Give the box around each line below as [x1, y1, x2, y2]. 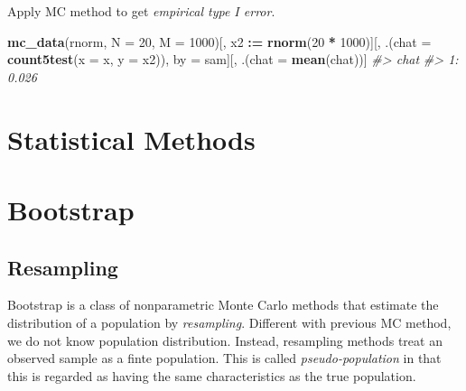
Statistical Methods [7, 120, 256, 157]
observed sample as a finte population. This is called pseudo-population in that [7, 349, 442, 368]
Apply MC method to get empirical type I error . [7, 2, 275, 20]
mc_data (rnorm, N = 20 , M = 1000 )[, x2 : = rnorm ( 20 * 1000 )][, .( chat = [7, 32, 432, 51]
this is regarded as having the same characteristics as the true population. [7, 366, 416, 385]
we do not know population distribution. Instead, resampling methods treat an [7, 330, 443, 349]
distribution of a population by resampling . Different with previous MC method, [7, 312, 452, 331]
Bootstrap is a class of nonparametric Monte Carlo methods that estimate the [7, 295, 439, 314]
